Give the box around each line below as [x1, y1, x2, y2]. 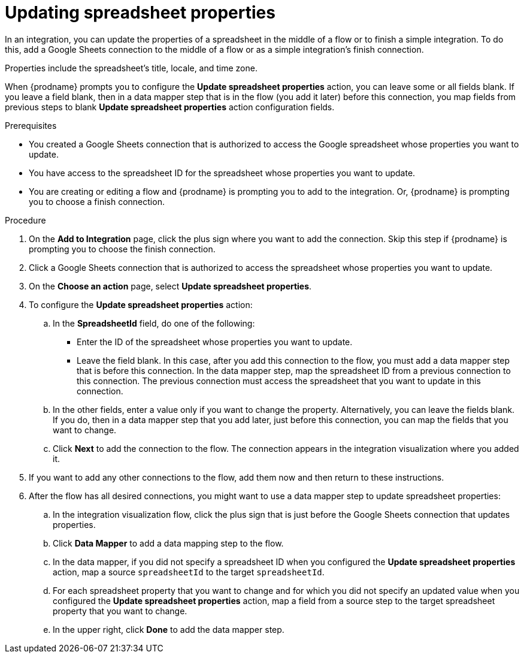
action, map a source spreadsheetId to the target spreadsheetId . [53, 566, 325, 577]
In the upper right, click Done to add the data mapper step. [53, 624, 284, 635]
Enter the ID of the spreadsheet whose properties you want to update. [77, 336, 353, 347]
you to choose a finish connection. [29, 196, 165, 207]
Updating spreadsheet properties [5, 2, 275, 23]
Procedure [5, 215, 46, 225]
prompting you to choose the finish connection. [29, 243, 216, 254]
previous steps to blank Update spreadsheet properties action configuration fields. [5, 101, 335, 112]
